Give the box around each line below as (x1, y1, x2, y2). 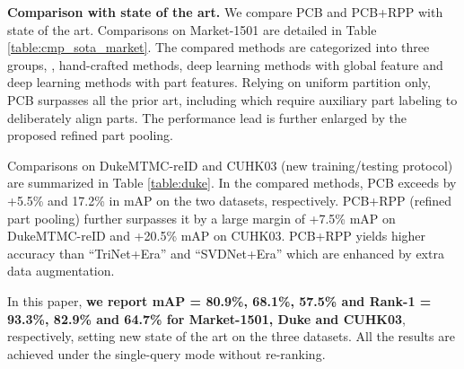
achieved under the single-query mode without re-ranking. (7, 344, 326, 363)
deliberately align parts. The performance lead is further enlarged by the (7, 108, 407, 127)
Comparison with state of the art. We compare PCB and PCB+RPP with (7, 3, 443, 21)
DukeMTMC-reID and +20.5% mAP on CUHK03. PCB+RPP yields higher (7, 226, 426, 245)
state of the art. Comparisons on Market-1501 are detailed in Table (7, 20, 377, 39)
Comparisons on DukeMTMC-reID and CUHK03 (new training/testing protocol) (7, 155, 453, 174)
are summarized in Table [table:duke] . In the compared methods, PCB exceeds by (7, 173, 457, 192)
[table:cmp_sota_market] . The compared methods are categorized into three (7, 38, 430, 57)
